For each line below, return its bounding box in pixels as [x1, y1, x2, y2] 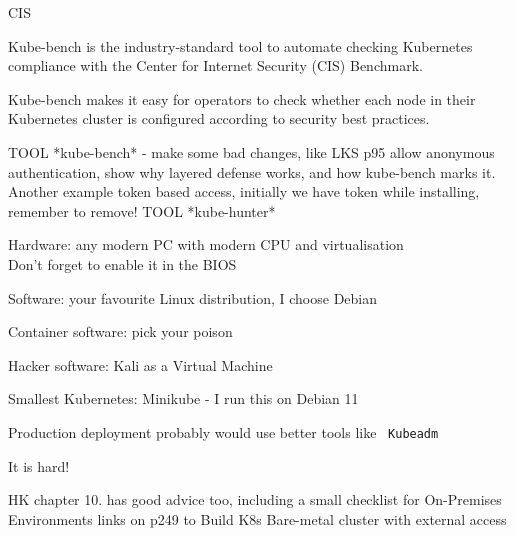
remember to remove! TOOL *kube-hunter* [8, 200, 276, 221]
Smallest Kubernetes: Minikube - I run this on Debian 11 [8, 388, 359, 409]
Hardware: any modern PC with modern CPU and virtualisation [8, 234, 404, 255]
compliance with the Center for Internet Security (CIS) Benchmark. [8, 55, 423, 76]
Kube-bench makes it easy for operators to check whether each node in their [8, 88, 476, 109]
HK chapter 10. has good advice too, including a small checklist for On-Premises [8, 489, 502, 510]
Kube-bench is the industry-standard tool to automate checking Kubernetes [8, 35, 473, 56]
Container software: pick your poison [8, 321, 233, 342]
